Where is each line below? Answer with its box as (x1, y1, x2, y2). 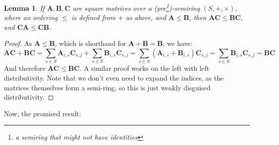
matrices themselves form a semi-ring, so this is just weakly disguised (4, 82, 211, 92)
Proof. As (4, 38, 32, 48)
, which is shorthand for (55, 38, 126, 48)
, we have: (162, 38, 193, 48)
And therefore (4, 63, 45, 73)
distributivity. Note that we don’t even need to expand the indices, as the (4, 72, 224, 83)
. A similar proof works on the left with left (80, 63, 209, 73)
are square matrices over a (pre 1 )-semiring (73, 1, 200, 13)
